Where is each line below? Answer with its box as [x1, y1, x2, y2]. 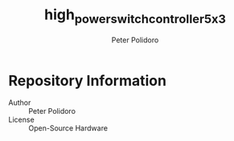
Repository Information [8, 71, 167, 90]
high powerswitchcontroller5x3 [43, 6, 227, 26]
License [8, 115, 35, 125]
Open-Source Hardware [28, 123, 109, 133]
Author [8, 98, 31, 107]
